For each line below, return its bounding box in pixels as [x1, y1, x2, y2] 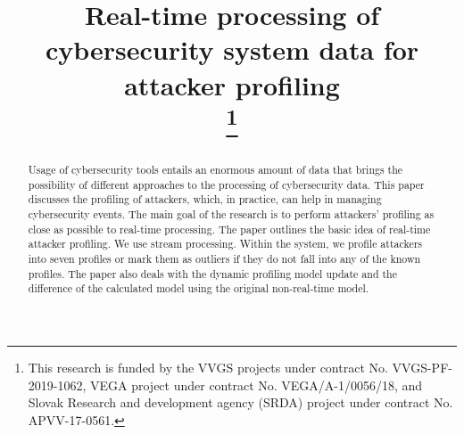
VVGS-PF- [392, 357, 452, 376]
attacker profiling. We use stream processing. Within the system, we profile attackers [28, 236, 423, 251]
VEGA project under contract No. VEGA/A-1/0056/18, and [90, 375, 423, 394]
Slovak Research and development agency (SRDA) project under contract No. [28, 393, 453, 412]
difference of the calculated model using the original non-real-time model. [28, 281, 369, 296]
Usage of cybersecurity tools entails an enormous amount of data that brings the [28, 162, 403, 177]
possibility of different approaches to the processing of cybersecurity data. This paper [28, 176, 425, 192]
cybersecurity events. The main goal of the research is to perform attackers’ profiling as [28, 207, 435, 222]
